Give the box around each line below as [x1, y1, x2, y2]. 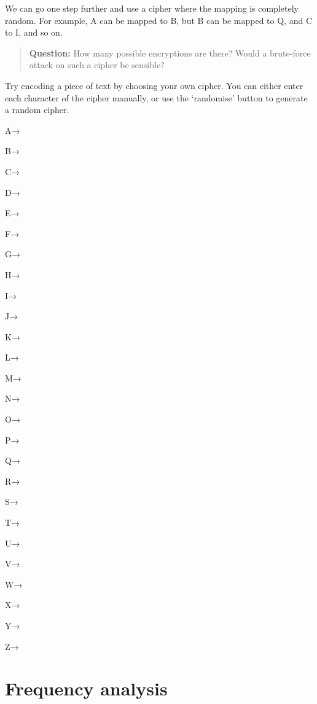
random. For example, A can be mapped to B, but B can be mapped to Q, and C [5, 14, 312, 26]
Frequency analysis [5, 676, 168, 701]
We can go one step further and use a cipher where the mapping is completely [5, 2, 299, 14]
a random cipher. [5, 103, 69, 116]
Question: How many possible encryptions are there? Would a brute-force [29, 46, 311, 59]
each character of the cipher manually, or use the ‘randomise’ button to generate [5, 91, 308, 104]
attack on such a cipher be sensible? [29, 58, 165, 71]
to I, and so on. [5, 26, 63, 39]
